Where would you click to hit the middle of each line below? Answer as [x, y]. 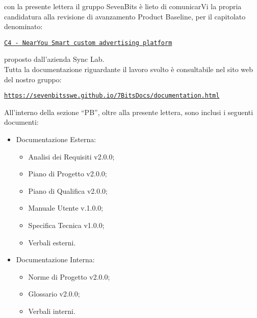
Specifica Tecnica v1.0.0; [66, 225]
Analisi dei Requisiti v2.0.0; [71, 156]
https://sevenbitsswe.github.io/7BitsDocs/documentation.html [112, 96]
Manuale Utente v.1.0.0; [66, 208]
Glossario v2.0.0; [54, 294]
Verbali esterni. [52, 242]
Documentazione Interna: [55, 259]
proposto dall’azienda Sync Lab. [54, 59]
